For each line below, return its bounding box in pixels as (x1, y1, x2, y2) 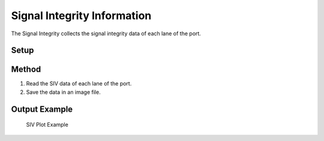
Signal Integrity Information (11, 9, 152, 22)
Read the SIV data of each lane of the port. (26, 80, 132, 87)
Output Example (11, 104, 73, 114)
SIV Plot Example (26, 121, 68, 128)
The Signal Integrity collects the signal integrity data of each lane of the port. (11, 30, 201, 37)
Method (11, 65, 41, 75)
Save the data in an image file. (26, 88, 101, 96)
